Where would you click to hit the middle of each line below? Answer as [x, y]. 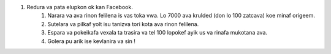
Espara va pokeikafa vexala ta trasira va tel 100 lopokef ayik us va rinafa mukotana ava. [158, 33]
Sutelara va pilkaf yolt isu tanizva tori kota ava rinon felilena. [123, 24]
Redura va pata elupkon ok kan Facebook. [80, 7]
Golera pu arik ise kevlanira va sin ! [92, 41]
